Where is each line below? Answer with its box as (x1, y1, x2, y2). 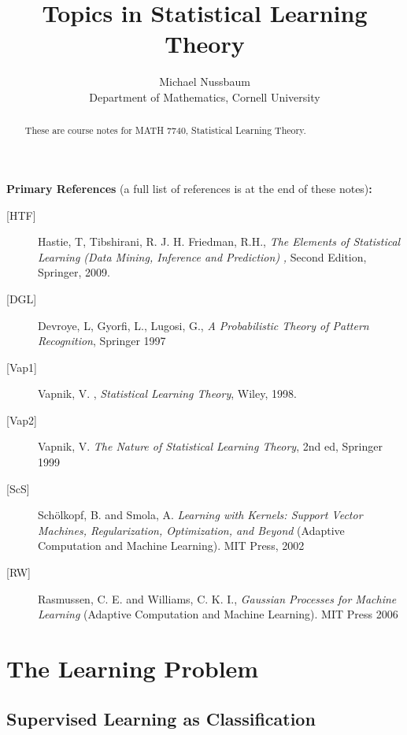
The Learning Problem (6, 652, 259, 685)
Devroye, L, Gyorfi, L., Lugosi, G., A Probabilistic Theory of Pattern (38, 317, 369, 333)
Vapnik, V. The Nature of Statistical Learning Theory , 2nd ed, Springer (38, 438, 383, 455)
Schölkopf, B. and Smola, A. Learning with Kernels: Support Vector (38, 507, 363, 523)
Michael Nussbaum (159, 73, 250, 90)
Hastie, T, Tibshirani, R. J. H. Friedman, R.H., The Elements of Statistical (38, 233, 401, 250)
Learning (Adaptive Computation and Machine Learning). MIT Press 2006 (38, 606, 398, 622)
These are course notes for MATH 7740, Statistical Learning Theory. (24, 124, 306, 137)
